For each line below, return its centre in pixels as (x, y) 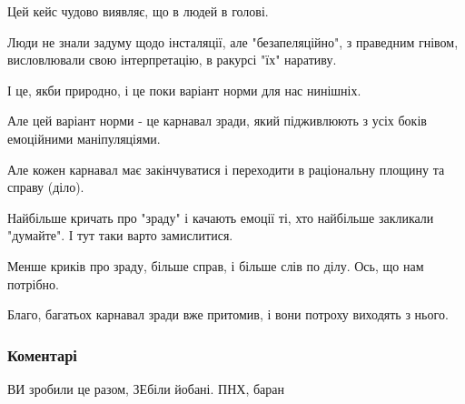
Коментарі (42, 354)
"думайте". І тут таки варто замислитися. (120, 235)
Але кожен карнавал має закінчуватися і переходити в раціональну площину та (226, 169)
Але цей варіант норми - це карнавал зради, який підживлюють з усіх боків (217, 121)
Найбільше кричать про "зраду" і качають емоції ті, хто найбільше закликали (221, 217)
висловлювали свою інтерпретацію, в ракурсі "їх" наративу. (172, 60)
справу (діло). (46, 187)
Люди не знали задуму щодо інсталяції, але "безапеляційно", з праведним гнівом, (233, 41)
